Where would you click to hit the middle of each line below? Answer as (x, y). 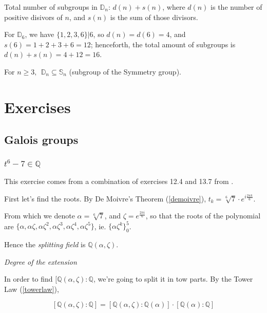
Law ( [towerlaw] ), (32, 289)
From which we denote (40, 216)
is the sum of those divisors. (154, 17)
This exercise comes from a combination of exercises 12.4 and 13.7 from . (119, 181)
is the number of (236, 7)
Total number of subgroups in (51, 7)
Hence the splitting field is (45, 244)
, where (174, 7)
